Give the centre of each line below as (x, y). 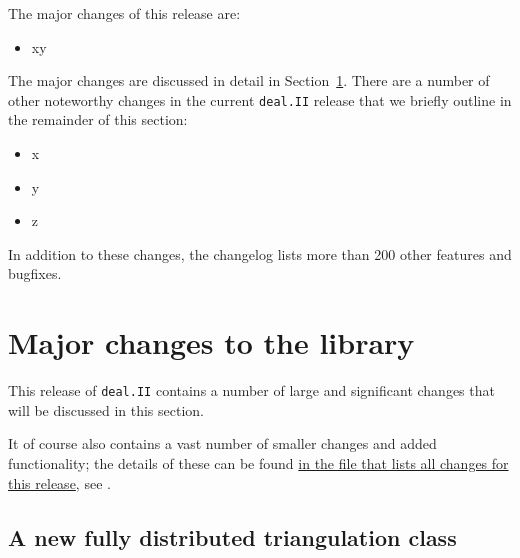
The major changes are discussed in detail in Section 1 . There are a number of (249, 80)
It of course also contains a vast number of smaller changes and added (222, 443)
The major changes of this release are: (124, 13)
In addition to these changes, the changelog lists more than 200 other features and (260, 253)
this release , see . (59, 482)
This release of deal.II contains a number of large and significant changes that (251, 390)
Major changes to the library (211, 342)
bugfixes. (35, 273)
